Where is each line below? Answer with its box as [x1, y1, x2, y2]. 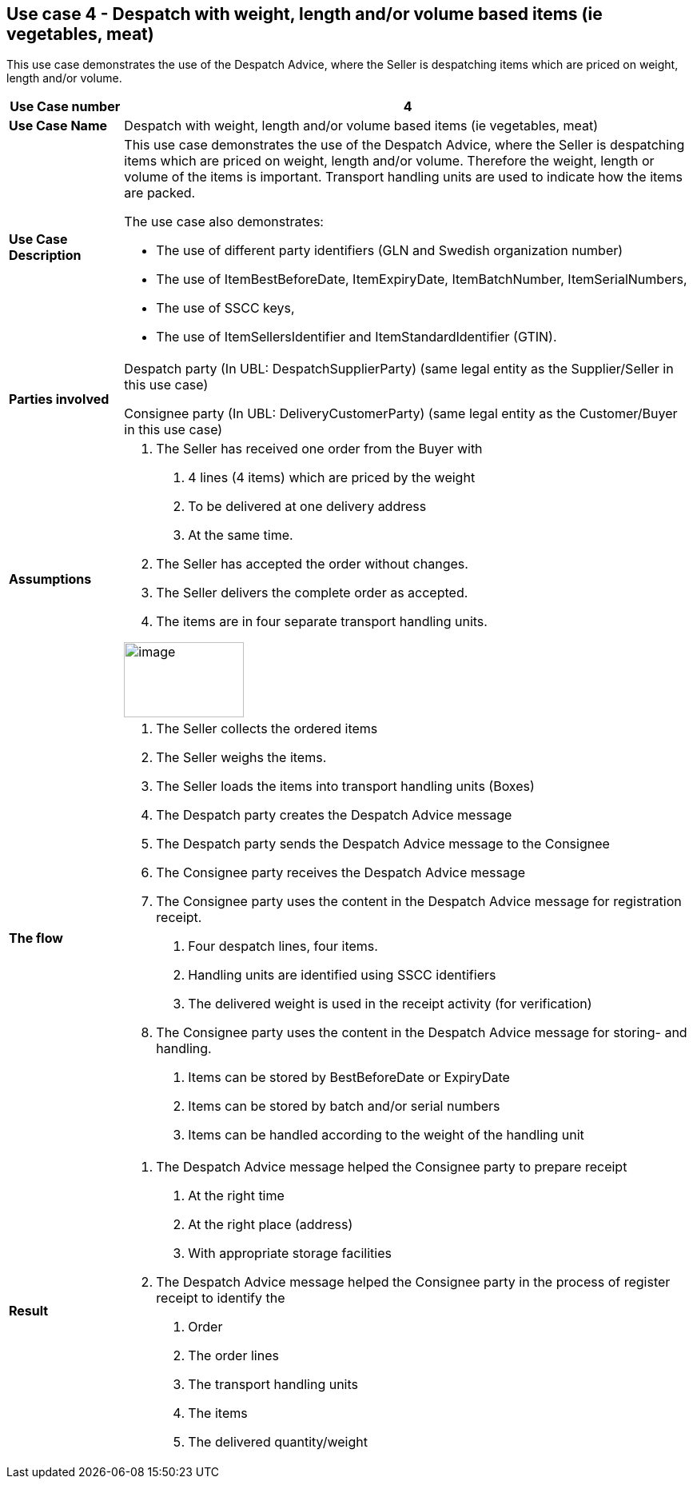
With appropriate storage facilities [188, 1245, 392, 1262]
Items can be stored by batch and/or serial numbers [188, 1098, 500, 1115]
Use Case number [10, 98, 121, 115]
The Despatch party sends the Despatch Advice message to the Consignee [156, 836, 610, 852]
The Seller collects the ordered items [156, 721, 378, 737]
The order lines [188, 1347, 279, 1364]
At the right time [188, 1188, 285, 1204]
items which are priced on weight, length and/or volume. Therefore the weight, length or [124, 153, 655, 170]
